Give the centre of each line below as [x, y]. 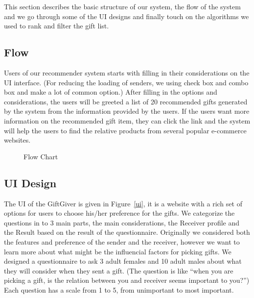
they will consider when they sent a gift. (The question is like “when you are [119, 270]
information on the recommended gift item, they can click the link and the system [127, 120]
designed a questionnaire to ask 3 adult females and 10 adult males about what [123, 261]
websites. [17, 140]
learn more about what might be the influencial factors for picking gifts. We [118, 251]
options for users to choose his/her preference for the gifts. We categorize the [119, 213]
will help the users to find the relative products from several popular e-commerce [125, 130]
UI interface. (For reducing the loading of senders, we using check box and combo [126, 82]
